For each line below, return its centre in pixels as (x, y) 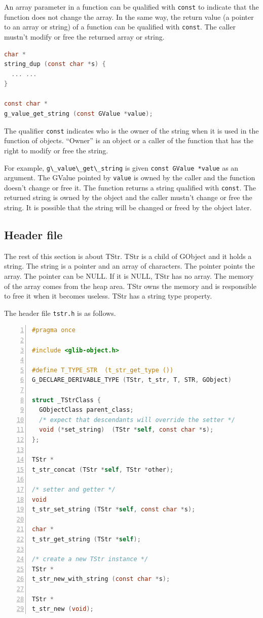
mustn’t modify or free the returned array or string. (84, 36)
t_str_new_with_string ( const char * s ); (101, 579)
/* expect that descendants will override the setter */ (137, 420)
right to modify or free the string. (56, 150)
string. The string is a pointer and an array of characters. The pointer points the (129, 266)
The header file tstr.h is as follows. (60, 313)
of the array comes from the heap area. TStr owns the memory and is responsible (130, 286)
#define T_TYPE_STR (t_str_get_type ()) (103, 370)
